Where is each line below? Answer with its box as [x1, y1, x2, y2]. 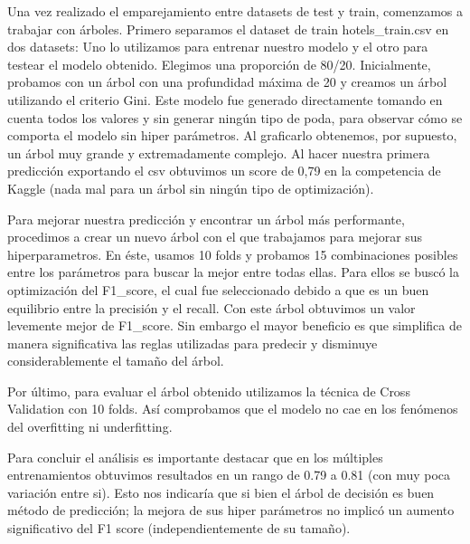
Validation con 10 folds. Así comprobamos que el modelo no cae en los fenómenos [7, 399, 458, 418]
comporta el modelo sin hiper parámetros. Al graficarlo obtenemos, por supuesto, [7, 126, 457, 145]
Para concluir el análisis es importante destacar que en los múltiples [7, 447, 383, 466]
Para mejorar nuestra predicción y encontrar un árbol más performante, [7, 209, 405, 228]
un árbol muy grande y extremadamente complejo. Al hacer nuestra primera [7, 143, 430, 162]
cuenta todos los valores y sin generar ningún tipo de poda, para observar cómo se [7, 108, 463, 127]
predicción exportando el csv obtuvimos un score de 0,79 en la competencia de [7, 161, 441, 180]
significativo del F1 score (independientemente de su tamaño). [7, 519, 351, 538]
